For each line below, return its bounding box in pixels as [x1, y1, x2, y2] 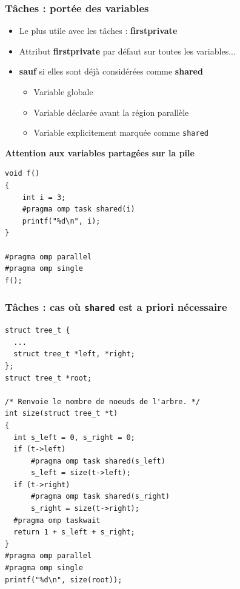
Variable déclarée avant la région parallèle [33, 105, 189, 118]
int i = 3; [22, 193, 66, 202]
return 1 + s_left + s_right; [13, 528, 135, 537]
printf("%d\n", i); [22, 216, 101, 225]
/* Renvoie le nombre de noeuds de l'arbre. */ [5, 397, 201, 406]
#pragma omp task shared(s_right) [30, 492, 170, 501]
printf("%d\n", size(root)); [5, 575, 122, 584]
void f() [5, 169, 40, 178]
